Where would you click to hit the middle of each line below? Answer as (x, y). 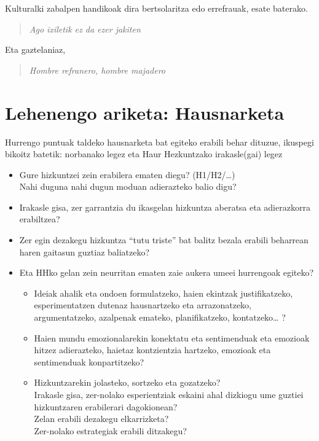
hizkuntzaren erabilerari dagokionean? (106, 406)
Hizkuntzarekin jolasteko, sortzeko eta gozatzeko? (127, 382)
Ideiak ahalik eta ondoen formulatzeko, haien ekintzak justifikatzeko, (163, 293)
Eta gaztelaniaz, (35, 49)
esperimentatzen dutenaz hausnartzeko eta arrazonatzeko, (143, 305)
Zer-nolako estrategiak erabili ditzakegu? (110, 430)
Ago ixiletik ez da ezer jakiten (85, 29)
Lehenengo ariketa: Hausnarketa (145, 112)
